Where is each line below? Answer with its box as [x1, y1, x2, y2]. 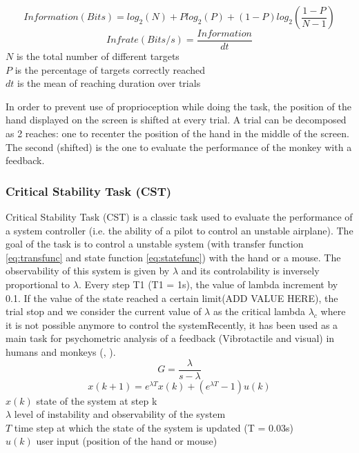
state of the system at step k [36, 393, 157, 407]
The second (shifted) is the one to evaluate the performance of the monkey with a [6, 139, 352, 154]
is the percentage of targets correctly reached [14, 62, 205, 77]
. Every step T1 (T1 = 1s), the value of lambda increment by [78, 277, 338, 291]
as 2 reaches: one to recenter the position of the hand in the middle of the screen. [6, 126, 349, 141]
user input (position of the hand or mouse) [36, 434, 217, 448]
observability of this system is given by [6, 263, 170, 278]
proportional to [6, 277, 70, 291]
